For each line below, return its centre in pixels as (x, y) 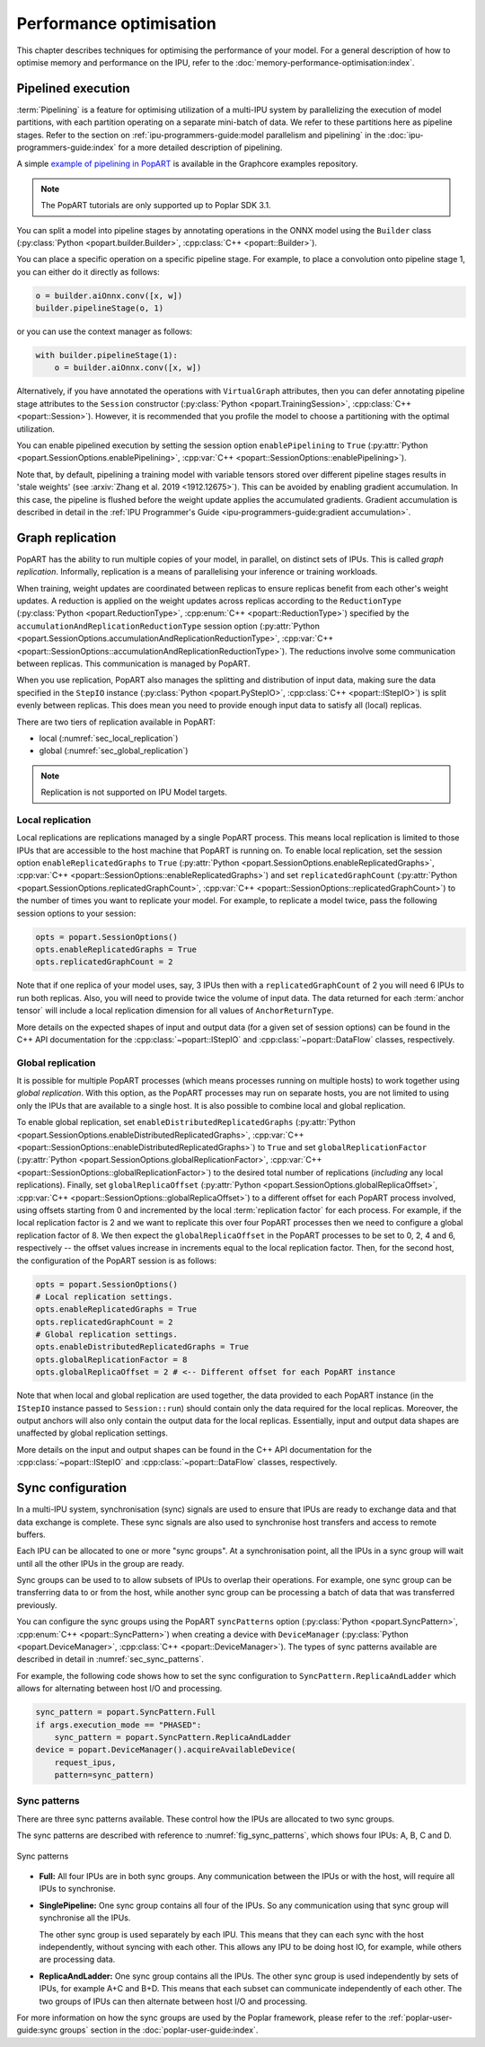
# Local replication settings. (105, 1296)
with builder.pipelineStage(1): (107, 356)
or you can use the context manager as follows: (105, 331)
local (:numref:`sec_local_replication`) (109, 738)
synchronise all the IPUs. (85, 1918)
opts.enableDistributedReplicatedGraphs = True (142, 1347)
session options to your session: (76, 913)
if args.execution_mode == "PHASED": (119, 1725)
